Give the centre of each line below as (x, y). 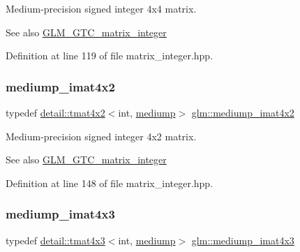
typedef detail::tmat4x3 (55, 240)
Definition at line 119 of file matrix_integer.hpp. (110, 55)
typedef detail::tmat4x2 (55, 112)
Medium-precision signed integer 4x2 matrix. (101, 136)
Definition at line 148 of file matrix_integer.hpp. (110, 183)
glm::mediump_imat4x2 (243, 112)
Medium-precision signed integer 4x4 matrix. (101, 8)
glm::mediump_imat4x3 (243, 240)
